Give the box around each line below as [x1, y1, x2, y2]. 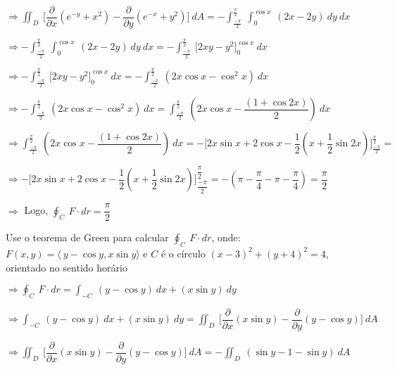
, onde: [211, 230, 241, 245]
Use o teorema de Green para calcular [6, 230, 169, 245]
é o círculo [160, 245, 206, 260]
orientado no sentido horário [6, 260, 127, 274]
